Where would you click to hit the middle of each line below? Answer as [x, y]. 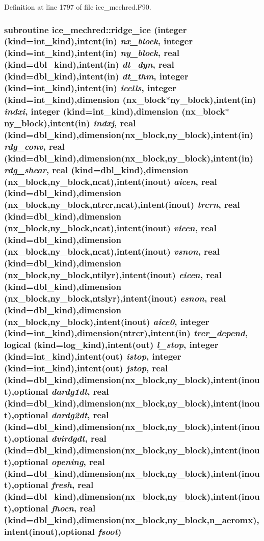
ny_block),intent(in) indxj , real [70, 123]
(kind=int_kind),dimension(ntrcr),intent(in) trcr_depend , [126, 333]
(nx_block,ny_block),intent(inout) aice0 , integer [107, 321]
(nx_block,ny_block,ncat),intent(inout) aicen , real [111, 181]
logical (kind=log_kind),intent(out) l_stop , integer [111, 345]
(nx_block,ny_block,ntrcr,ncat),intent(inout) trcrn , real [122, 205]
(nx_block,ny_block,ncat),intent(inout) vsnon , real [112, 251]
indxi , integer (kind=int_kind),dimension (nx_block [115, 111]
